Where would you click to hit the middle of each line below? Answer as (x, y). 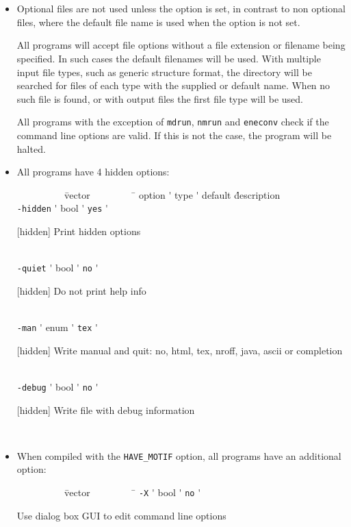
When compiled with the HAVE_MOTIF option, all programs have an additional (179, 455)
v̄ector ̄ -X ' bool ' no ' (132, 492)
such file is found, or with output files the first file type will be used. (160, 98)
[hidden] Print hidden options (79, 231)
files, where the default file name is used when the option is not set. (158, 22)
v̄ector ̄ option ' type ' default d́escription (172, 194)
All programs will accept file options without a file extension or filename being (181, 45)
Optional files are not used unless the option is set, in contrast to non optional (181, 9)
